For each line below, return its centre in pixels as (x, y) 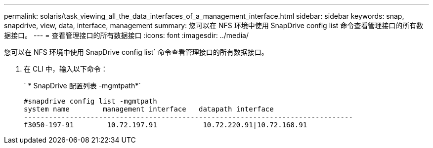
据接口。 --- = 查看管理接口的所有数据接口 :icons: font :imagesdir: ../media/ (127, 35)
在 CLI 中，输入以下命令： (66, 69)
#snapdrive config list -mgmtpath (90, 101)
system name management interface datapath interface (149, 109)
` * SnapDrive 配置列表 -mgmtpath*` (82, 86)
